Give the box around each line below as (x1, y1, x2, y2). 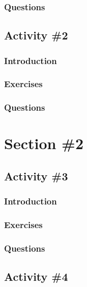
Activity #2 (4, 27, 68, 43)
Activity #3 (4, 168, 68, 183)
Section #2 (4, 133, 84, 154)
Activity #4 (4, 269, 68, 284)
